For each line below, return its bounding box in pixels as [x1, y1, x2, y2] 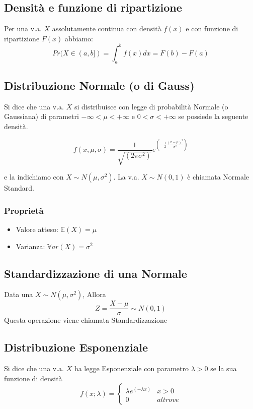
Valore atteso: [16, 223, 58, 234]
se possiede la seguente [178, 111, 248, 122]
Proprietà [4, 204, 44, 216]
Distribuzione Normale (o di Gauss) [4, 78, 195, 93]
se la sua [210, 363, 237, 374]
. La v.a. [113, 171, 139, 182]
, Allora [82, 289, 106, 300]
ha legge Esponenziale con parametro [74, 363, 189, 374]
